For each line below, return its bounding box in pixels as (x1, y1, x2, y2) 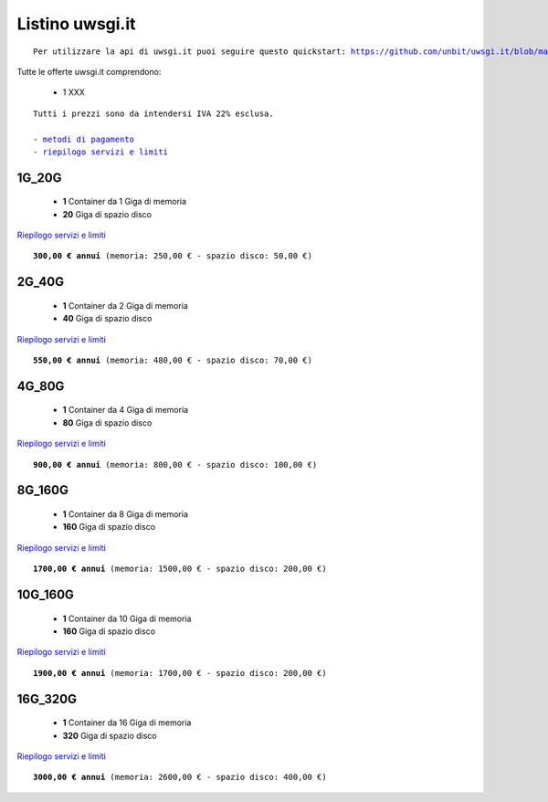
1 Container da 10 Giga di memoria (62, 613, 192, 624)
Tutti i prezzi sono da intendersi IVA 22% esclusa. (33, 108, 274, 119)
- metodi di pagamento (33, 133, 135, 144)
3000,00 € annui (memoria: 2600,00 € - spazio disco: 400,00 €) (33, 772, 328, 783)
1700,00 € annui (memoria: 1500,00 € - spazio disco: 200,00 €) (33, 564, 328, 575)
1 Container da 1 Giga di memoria (62, 196, 187, 207)
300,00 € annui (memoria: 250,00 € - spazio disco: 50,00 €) (33, 251, 312, 261)
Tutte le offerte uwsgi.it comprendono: (16, 66, 162, 77)
